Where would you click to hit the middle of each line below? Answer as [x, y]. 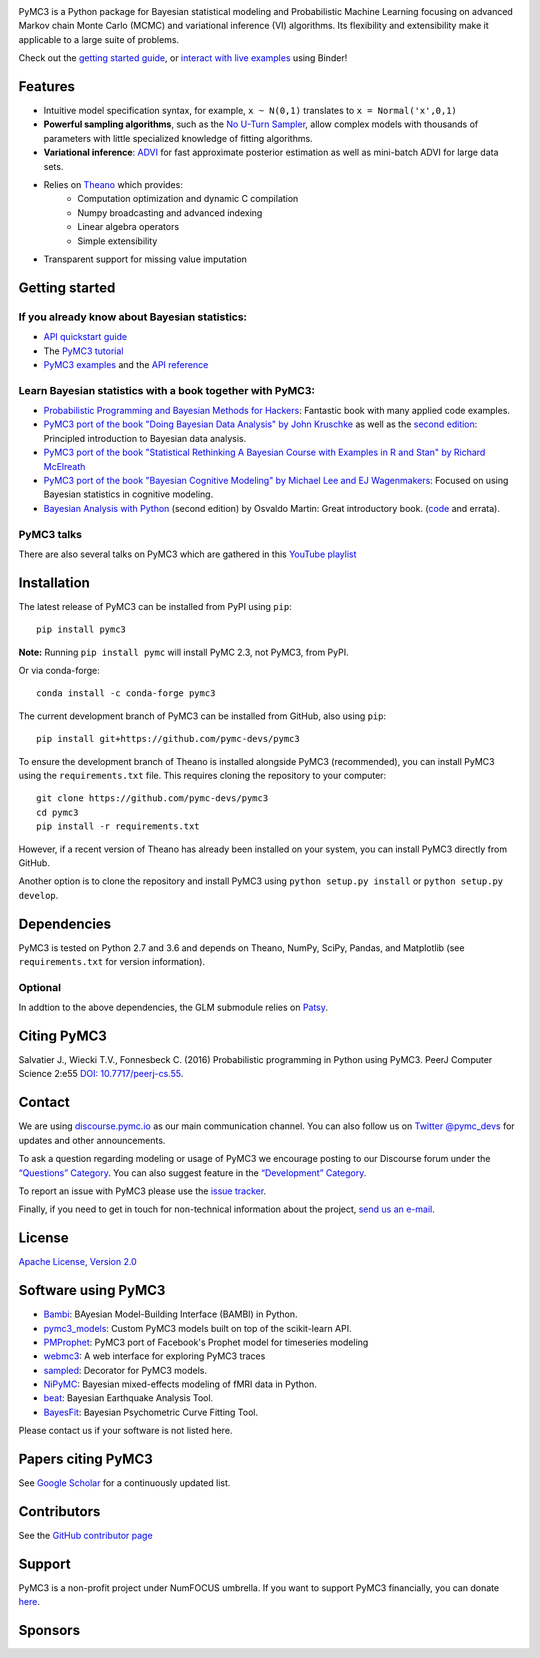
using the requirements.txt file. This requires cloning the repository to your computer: [202, 775]
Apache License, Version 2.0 [77, 1262]
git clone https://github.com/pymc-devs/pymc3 [152, 798]
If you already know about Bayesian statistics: [133, 317]
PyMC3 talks [50, 534]
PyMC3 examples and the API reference [126, 364]
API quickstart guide [85, 337]
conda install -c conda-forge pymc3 [126, 693]
